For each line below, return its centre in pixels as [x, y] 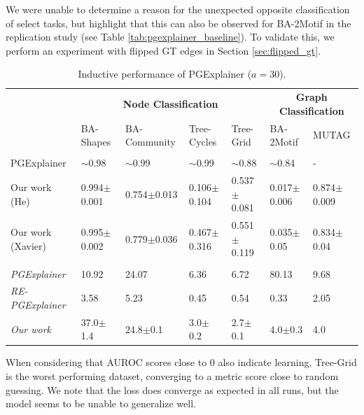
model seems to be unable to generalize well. [101, 403]
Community [150, 142]
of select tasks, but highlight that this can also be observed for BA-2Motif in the [178, 23]
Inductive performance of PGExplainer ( [165, 74]
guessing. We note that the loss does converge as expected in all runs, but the [172, 389]
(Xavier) [28, 245]
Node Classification [170, 104]
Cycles [203, 142]
